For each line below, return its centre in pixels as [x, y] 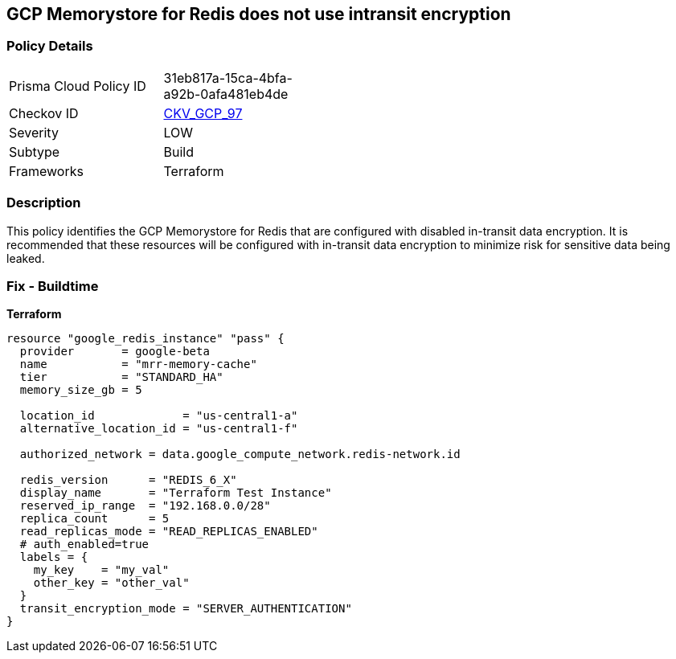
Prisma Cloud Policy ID [78, 86]
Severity [34, 132]
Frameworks [46, 171]
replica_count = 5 [94, 519]
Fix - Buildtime [53, 286]
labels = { [54, 557]
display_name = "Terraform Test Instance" [176, 493]
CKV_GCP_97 [203, 113]
